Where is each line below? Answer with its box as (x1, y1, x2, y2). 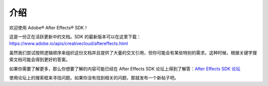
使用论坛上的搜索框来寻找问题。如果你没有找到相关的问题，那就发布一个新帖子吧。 (9, 75, 179, 81)
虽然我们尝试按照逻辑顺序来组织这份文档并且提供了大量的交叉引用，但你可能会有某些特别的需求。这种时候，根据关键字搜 (9, 49, 257, 55)
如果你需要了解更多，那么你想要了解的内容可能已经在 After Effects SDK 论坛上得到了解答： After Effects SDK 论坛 (9, 66, 241, 72)
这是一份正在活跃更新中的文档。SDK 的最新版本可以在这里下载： (9, 34, 141, 40)
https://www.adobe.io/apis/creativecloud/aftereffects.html (9, 41, 129, 46)
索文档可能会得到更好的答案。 (9, 57, 70, 63)
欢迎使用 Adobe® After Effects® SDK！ (9, 25, 89, 31)
